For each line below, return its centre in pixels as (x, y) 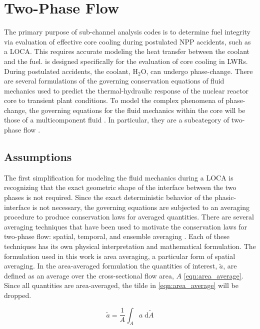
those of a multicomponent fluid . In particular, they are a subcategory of (117, 120)
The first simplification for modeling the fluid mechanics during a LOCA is (119, 177)
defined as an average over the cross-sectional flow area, (89, 275)
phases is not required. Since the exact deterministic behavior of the (108, 197)
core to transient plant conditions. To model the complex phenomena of (114, 100)
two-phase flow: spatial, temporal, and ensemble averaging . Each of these (117, 236)
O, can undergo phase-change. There (197, 71)
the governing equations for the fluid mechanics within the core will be (137, 110)
